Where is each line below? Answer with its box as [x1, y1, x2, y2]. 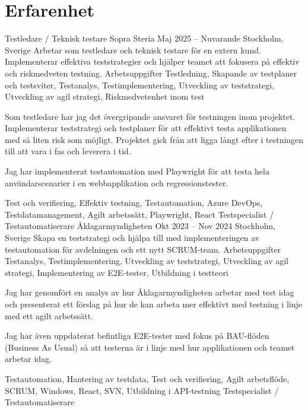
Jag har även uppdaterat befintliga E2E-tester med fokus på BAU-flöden [5, 329, 269, 342]
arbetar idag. [5, 352, 52, 365]
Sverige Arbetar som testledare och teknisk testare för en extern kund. [5, 43, 261, 56]
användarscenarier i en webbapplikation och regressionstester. [5, 176, 228, 189]
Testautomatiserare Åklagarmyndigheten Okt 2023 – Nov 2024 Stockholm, [5, 220, 276, 232]
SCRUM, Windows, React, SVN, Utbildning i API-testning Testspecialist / [5, 384, 279, 396]
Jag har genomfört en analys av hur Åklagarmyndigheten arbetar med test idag [5, 286, 294, 298]
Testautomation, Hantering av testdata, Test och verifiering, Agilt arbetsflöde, [5, 372, 290, 384]
